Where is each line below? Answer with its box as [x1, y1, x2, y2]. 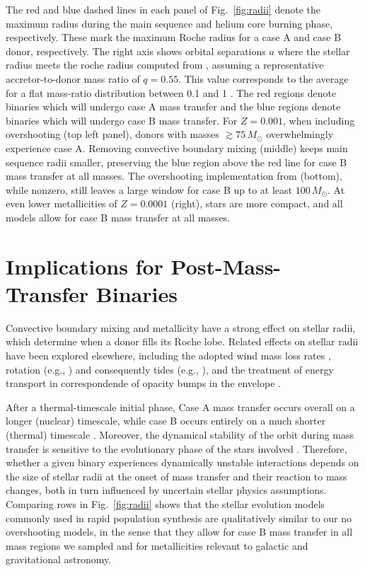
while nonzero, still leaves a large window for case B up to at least [6, 182, 293, 197]
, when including [283, 113, 355, 127]
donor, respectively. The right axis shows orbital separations [6, 43, 266, 58]
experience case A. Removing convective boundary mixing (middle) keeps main [6, 140, 348, 155]
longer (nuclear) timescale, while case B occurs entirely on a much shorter [6, 413, 326, 428]
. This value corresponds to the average [178, 71, 349, 86]
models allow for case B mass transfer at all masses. [6, 209, 231, 224]
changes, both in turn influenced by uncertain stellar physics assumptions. [6, 483, 327, 497]
